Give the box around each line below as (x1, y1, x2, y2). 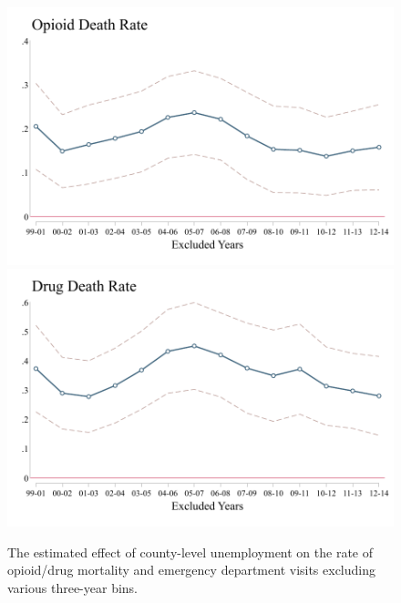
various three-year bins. (7, 577, 138, 597)
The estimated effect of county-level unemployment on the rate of (7, 542, 374, 561)
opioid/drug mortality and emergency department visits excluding (7, 560, 376, 579)
